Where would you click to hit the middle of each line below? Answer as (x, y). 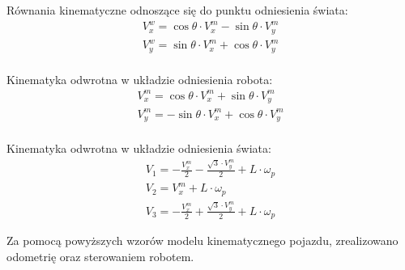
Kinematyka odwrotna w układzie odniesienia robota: (140, 79)
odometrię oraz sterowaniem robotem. (100, 256)
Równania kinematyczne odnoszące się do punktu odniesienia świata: (177, 10)
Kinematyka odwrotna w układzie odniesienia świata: (139, 148)
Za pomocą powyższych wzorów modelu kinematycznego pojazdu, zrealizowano (202, 240)
